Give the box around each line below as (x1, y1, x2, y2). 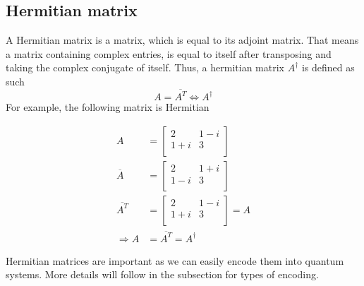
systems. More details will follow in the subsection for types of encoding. (6, 267, 319, 282)
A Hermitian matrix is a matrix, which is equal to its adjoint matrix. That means (6, 32, 359, 47)
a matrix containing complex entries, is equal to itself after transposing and (6, 46, 332, 61)
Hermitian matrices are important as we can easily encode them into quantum (6, 253, 344, 268)
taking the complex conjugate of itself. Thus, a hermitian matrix (6, 60, 284, 75)
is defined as (301, 60, 355, 75)
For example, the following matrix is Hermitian (6, 100, 210, 114)
